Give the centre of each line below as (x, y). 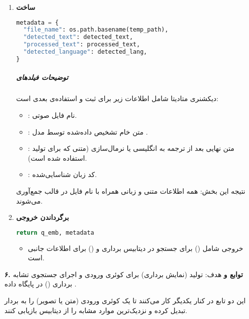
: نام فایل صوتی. (52, 115)
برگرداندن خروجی (42, 217)
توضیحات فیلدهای (42, 77)
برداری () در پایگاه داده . (41, 284)
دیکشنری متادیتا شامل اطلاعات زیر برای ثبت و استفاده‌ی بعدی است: (117, 98)
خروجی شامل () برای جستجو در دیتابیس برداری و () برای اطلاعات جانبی (136, 248)
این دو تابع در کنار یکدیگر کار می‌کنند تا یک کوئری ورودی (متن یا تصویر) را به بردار (125, 300)
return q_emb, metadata (55, 232)
